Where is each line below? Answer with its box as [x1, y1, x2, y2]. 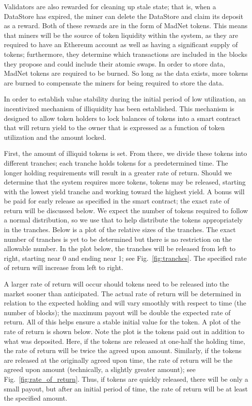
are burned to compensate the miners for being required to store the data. [4, 77, 224, 87]
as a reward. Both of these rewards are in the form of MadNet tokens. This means [4, 20, 248, 31]
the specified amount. [4, 393, 67, 403]
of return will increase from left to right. [4, 262, 124, 272]
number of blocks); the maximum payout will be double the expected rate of [4, 307, 231, 317]
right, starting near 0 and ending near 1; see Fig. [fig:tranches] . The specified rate [4, 253, 247, 263]
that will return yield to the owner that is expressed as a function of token [4, 122, 225, 133]
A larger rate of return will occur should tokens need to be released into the [4, 279, 229, 289]
